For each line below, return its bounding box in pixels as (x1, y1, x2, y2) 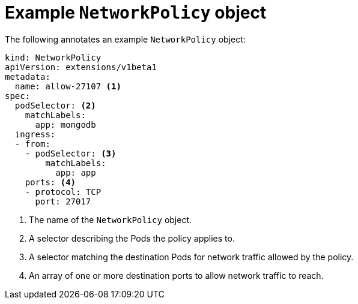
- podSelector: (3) (25, 148, 117, 158)
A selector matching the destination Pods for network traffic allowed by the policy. (29, 251, 354, 262)
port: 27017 (35, 196, 91, 206)
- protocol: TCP (25, 186, 102, 197)
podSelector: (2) (14, 100, 96, 110)
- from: (14, 139, 50, 149)
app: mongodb (35, 119, 96, 130)
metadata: (5, 71, 50, 82)
